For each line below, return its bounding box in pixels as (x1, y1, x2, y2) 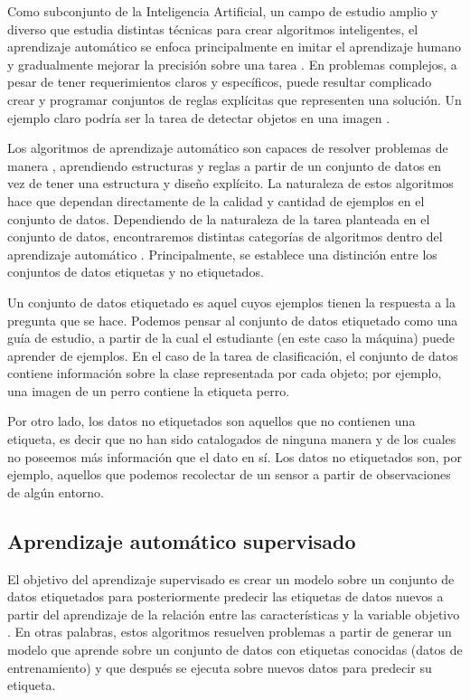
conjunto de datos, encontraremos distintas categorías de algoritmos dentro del (7, 227, 443, 246)
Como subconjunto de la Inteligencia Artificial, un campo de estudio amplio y (7, 2, 438, 20)
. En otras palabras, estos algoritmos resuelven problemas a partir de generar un (7, 622, 452, 641)
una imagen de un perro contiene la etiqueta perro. (7, 381, 290, 400)
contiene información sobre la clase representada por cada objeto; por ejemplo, (7, 364, 442, 383)
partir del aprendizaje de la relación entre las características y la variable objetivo (7, 604, 460, 623)
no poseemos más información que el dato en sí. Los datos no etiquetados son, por (7, 447, 462, 466)
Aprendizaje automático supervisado (7, 526, 356, 554)
